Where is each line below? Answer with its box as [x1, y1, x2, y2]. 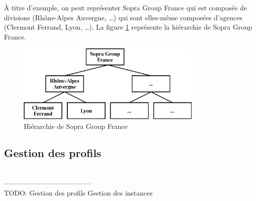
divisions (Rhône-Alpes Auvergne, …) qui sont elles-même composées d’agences [4, 12, 243, 22]
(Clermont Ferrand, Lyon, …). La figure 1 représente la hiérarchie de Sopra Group [4, 22, 252, 32]
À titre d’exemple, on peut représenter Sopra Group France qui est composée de [4, 2, 247, 12]
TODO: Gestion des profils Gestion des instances [4, 187, 153, 198]
